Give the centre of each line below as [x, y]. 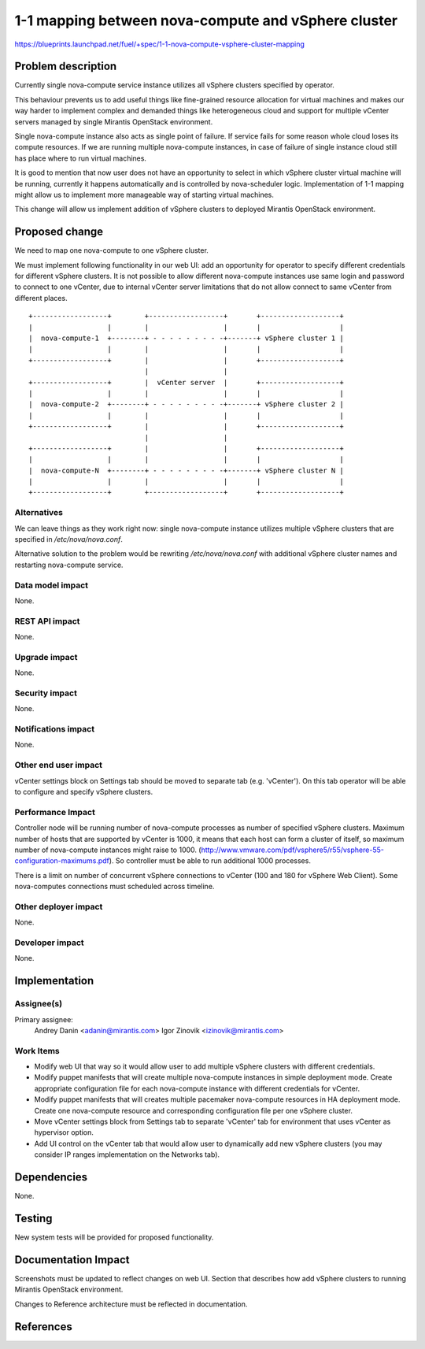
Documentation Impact [72, 1260]
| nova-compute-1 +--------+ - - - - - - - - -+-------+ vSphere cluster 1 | [186, 338]
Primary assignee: [44, 1019]
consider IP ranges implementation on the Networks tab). [127, 1154]
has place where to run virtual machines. [81, 158]
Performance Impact [55, 812]
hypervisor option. [64, 1132]
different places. [41, 298]
